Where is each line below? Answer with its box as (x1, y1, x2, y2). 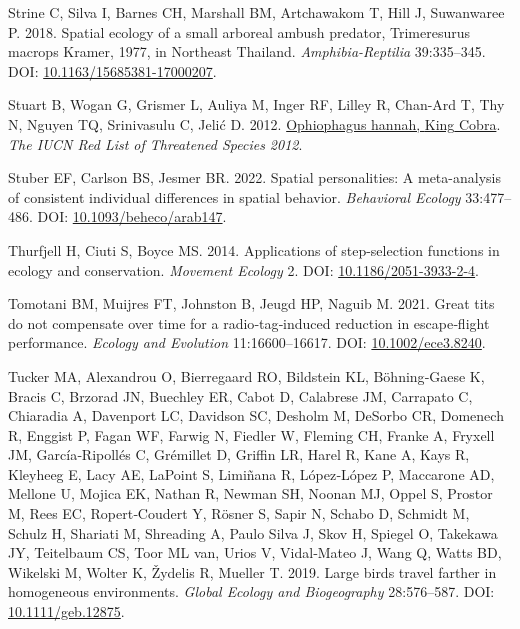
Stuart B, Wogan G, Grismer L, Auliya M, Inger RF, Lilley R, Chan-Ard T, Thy (8, 94, 505, 115)
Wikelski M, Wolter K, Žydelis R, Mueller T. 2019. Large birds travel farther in (8, 561, 497, 582)
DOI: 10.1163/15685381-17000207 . (8, 60, 217, 81)
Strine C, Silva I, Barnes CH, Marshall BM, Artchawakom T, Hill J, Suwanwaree (8, 2, 505, 22)
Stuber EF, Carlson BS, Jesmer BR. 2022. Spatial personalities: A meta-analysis (8, 167, 501, 188)
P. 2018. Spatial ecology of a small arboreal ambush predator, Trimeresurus (8, 21, 471, 42)
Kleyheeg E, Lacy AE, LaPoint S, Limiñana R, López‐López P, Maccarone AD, (8, 463, 495, 484)
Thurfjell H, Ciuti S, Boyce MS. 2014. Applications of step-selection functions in (8, 239, 500, 260)
